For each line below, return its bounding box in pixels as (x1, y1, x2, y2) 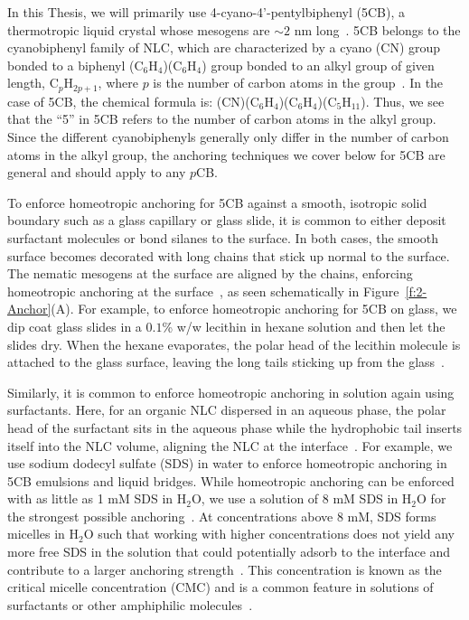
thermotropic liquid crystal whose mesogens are (7, 20, 270, 39)
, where (98, 73, 138, 92)
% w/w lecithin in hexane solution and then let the (162, 316, 446, 335)
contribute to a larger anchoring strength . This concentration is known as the (7, 559, 442, 578)
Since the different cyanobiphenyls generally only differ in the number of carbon (7, 127, 449, 146)
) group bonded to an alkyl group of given (202, 55, 435, 74)
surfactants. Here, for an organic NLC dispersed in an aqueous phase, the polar (7, 400, 446, 419)
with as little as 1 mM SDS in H (7, 489, 187, 508)
